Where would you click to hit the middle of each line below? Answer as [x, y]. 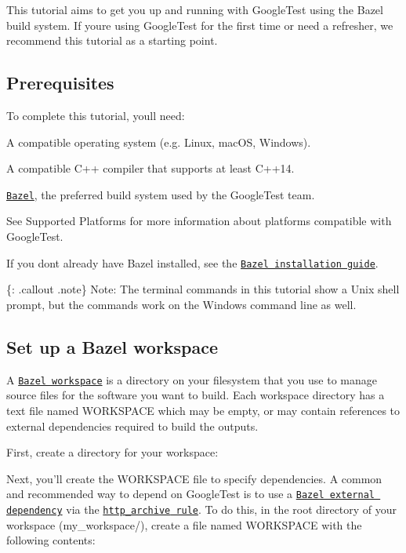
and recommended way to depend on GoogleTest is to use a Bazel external [191, 494]
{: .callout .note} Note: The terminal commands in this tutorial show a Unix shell [203, 289]
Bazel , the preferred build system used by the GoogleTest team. [161, 194]
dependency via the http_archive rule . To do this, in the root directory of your [202, 509]
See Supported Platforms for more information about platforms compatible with [199, 221]
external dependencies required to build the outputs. [132, 426]
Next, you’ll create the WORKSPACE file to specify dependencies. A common [194, 478]
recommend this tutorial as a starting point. [112, 40]
